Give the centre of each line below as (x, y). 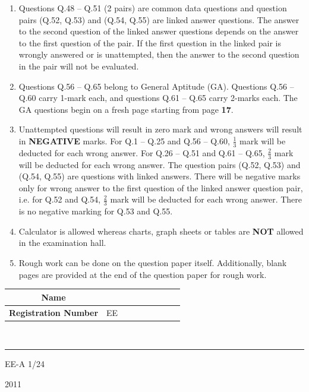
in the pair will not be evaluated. (79, 66)
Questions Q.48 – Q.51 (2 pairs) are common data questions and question (153, 8)
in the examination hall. (62, 243)
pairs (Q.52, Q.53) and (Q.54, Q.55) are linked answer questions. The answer (159, 19)
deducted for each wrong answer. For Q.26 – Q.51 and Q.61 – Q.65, (142, 152)
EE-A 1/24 (25, 364)
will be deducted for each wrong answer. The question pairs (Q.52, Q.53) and (160, 164)
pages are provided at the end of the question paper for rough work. (143, 274)
